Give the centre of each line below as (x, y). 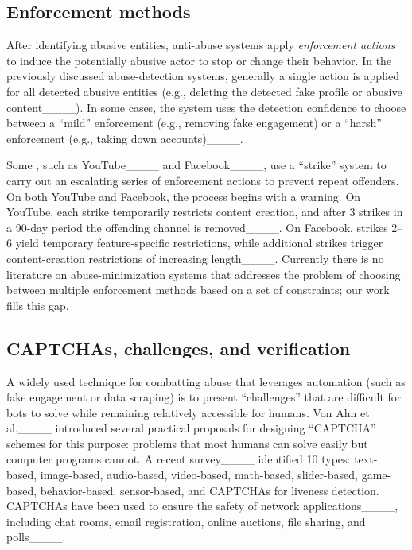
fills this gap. (38, 305)
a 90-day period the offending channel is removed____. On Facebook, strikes (197, 227)
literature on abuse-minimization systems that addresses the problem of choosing (204, 274)
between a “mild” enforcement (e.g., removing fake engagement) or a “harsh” (194, 123)
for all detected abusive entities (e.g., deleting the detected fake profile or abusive (204, 91)
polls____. (36, 537)
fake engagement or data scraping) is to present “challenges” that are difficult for (204, 397)
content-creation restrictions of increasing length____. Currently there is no (195, 258)
